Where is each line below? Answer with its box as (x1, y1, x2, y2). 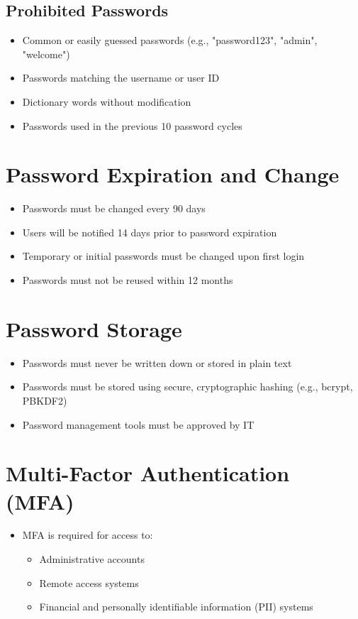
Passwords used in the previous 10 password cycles (22, 118, 242, 133)
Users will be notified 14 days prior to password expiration (22, 224, 277, 239)
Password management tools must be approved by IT (22, 417, 254, 432)
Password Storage (6, 314, 182, 343)
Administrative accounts (39, 552, 145, 566)
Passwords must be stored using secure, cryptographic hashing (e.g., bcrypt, (22, 379, 353, 394)
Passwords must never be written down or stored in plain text (22, 355, 292, 370)
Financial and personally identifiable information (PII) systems (39, 599, 313, 614)
